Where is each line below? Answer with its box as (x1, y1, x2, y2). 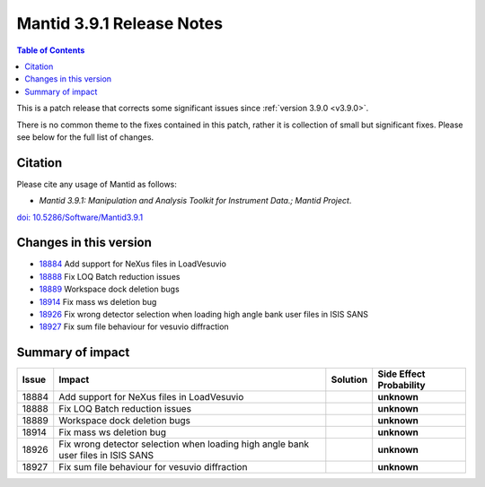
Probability (377, 379, 426, 392)
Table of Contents (16, 45, 85, 56)
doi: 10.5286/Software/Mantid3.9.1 (16, 212, 144, 222)
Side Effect (377, 368, 426, 380)
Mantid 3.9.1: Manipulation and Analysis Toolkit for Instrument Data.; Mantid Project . (39, 196, 352, 206)
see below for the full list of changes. (16, 131, 154, 143)
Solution (331, 373, 368, 386)
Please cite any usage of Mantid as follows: (16, 178, 177, 189)
